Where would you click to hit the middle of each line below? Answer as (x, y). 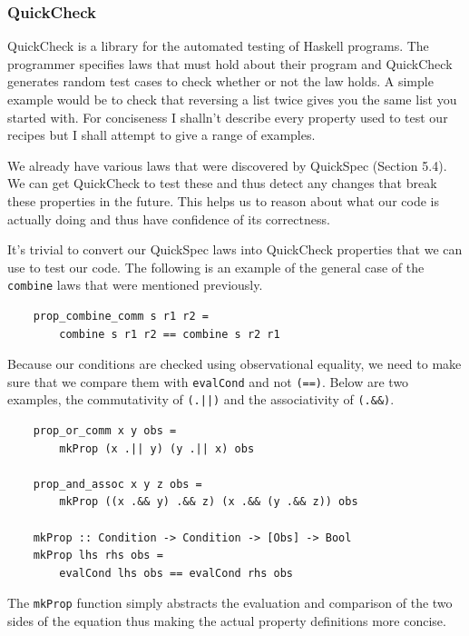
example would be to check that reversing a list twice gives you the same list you (232, 99)
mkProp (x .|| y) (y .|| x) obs (157, 448)
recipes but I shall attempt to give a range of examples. (161, 135)
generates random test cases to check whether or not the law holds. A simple (220, 81)
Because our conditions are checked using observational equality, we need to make (234, 364)
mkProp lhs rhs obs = (98, 556)
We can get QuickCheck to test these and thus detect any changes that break (222, 183)
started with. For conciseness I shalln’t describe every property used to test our (228, 117)
